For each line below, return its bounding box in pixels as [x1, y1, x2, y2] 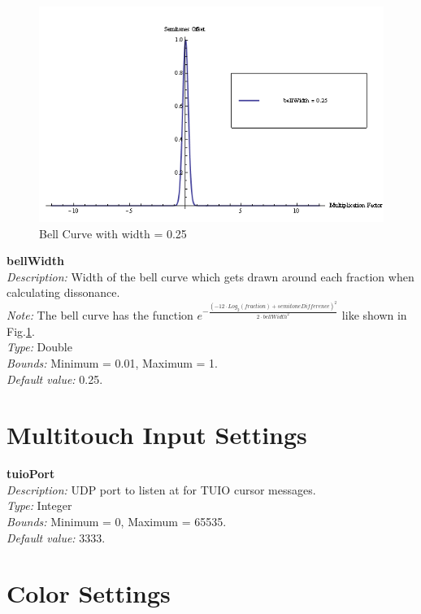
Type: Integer [7, 497, 72, 514]
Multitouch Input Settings [7, 418, 307, 451]
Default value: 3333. [7, 529, 106, 546]
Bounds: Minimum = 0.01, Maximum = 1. [7, 354, 218, 371]
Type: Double [7, 338, 72, 355]
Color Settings [7, 577, 171, 610]
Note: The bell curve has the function [7, 307, 193, 324]
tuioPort [7, 465, 55, 482]
